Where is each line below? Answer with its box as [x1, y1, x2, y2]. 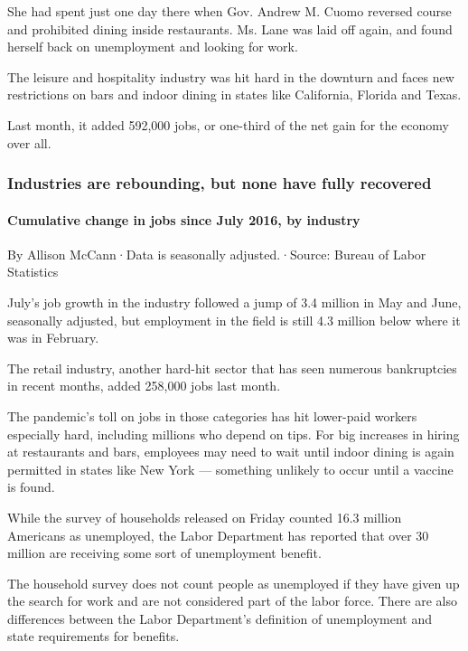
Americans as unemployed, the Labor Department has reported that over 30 [7, 525, 429, 544]
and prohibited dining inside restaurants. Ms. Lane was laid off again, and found [7, 19, 453, 38]
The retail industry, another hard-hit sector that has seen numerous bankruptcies [7, 358, 457, 377]
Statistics [7, 262, 59, 281]
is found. [7, 477, 55, 496]
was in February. [7, 328, 99, 347]
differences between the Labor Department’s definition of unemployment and [7, 609, 433, 627]
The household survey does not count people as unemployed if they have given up [7, 573, 460, 592]
